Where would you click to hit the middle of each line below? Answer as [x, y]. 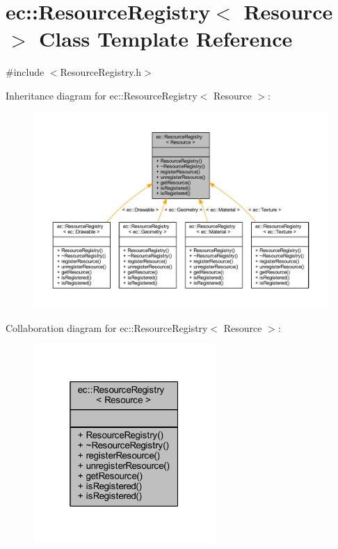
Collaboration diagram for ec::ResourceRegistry [107, 327]
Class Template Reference [166, 39]
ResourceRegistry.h [101, 72]
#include [25, 72]
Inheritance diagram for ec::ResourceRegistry [102, 95]
